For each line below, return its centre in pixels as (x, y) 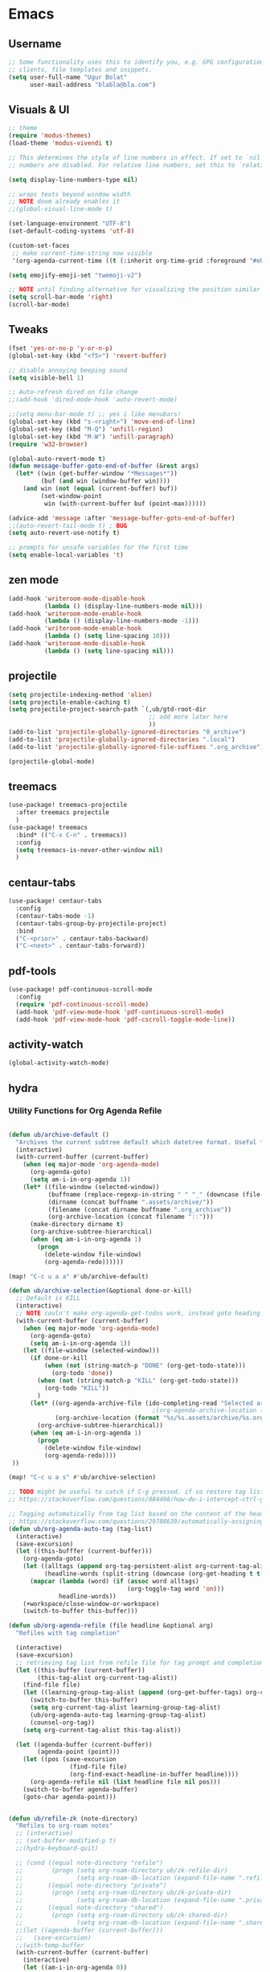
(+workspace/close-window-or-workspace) (91, 1604)
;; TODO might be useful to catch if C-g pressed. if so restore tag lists (138, 1492)
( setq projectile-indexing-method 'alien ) (80, 694)
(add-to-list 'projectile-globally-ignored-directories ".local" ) (122, 739)
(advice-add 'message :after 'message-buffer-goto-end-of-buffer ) (122, 518)
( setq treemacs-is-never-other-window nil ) (89, 850)
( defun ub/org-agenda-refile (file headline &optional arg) (111, 1626)
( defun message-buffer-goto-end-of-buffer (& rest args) (104, 466)
